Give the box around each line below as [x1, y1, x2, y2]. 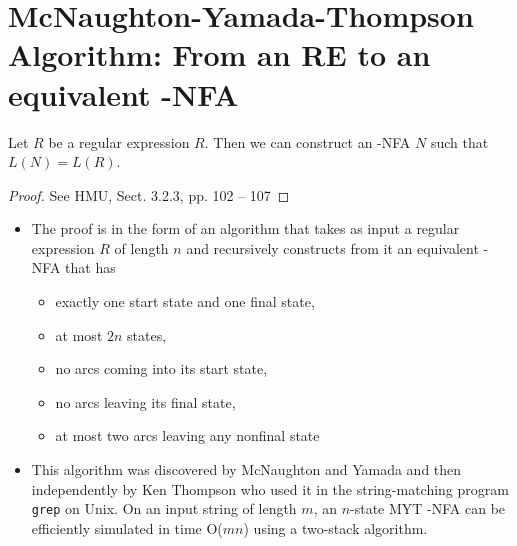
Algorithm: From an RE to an [8, 34, 431, 75]
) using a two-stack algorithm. [243, 517, 428, 538]
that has [65, 257, 116, 278]
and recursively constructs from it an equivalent [186, 237, 479, 258]
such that [430, 131, 489, 152]
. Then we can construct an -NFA [204, 131, 411, 152]
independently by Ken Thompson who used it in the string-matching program [31, 478, 509, 499]
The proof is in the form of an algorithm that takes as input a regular [31, 218, 460, 239]
